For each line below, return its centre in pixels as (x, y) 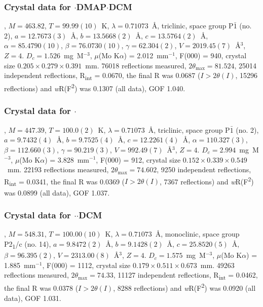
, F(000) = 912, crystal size (138, 159)
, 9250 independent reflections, (204, 169)
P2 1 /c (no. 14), (28, 244)
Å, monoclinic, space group (197, 234)
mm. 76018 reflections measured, (136, 65)
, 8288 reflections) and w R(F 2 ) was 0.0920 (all (184, 287)
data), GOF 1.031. (33, 298)
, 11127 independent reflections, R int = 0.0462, (185, 276)
